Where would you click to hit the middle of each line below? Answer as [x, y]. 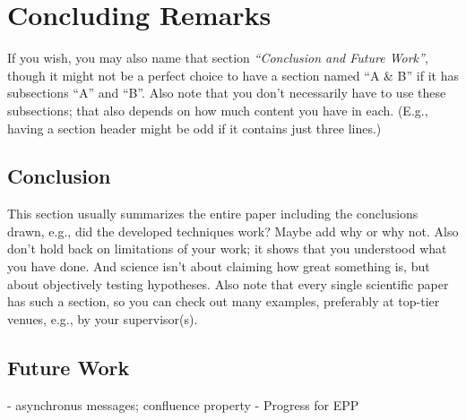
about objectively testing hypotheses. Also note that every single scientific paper [228, 283]
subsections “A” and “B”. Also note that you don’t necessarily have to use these [227, 93]
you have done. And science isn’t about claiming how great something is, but [219, 266]
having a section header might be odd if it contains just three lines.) [194, 128]
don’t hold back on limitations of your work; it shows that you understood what [227, 249]
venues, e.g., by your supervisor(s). [103, 318]
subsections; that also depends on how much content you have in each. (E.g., [218, 110]
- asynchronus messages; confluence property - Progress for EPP [183, 404]
